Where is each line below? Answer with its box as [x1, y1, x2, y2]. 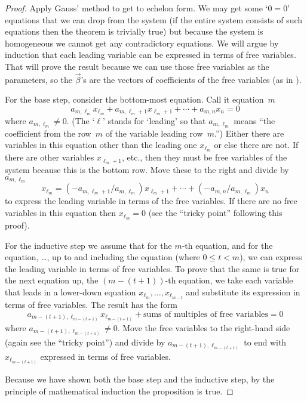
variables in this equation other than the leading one [5, 138, 197, 151]
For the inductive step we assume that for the [5, 239, 172, 251]
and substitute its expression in [186, 285, 300, 298]
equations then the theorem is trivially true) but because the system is [5, 25, 263, 38]
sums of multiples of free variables [143, 310, 268, 319]
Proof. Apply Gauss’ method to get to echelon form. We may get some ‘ [5, 2, 268, 14]
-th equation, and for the [182, 239, 273, 251]
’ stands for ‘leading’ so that [102, 114, 206, 127]
